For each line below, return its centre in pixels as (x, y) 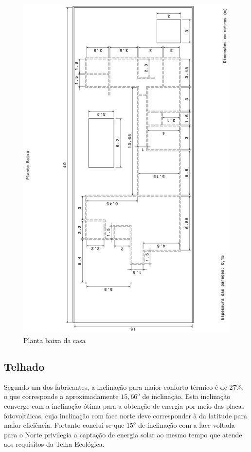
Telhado (24, 366)
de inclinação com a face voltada (187, 425)
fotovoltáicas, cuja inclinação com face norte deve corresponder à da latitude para (126, 415)
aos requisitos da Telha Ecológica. (54, 444)
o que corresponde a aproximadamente (61, 396)
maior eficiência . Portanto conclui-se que (64, 425)
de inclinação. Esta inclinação (186, 396)
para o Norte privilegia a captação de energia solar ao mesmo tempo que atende (123, 434)
